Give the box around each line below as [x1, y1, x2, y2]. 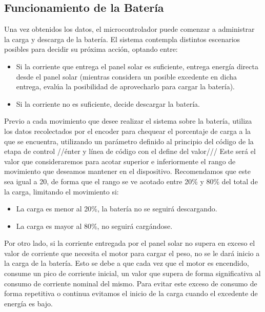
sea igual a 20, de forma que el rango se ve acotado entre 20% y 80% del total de [4, 175, 258, 186]
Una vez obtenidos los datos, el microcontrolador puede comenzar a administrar [4, 24, 255, 34]
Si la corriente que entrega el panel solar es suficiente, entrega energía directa [16, 61, 258, 71]
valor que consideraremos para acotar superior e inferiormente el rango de [4, 155, 236, 166]
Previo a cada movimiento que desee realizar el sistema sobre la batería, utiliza [4, 115, 252, 126]
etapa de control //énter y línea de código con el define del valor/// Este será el [4, 146, 256, 157]
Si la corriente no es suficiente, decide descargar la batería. [16, 98, 200, 109]
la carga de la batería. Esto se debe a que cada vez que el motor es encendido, [4, 258, 249, 268]
